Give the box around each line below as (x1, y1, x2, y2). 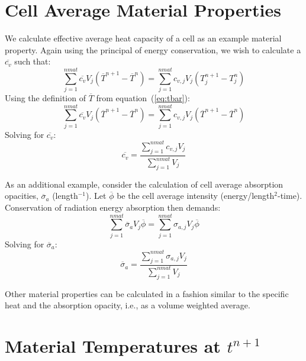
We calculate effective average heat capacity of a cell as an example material (5, 32, 282, 44)
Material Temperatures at (5, 334, 221, 358)
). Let (86, 189, 107, 202)
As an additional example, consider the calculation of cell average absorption (5, 178, 284, 190)
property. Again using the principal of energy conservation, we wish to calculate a (5, 43, 301, 56)
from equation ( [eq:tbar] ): (96, 92, 190, 104)
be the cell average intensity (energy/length (117, 189, 275, 202)
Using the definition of (5, 92, 86, 104)
